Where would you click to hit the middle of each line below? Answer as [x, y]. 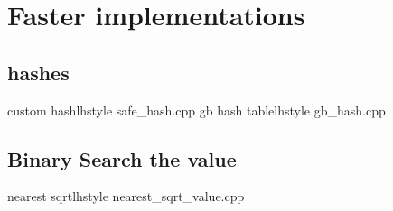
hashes [38, 72]
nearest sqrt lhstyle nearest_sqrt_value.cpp [126, 196]
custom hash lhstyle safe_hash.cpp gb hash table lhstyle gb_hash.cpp [196, 110]
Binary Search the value [122, 158]
